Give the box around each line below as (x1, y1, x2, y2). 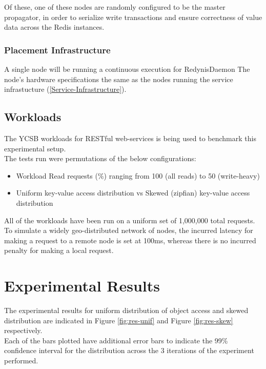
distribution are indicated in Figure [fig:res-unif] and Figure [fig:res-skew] (4, 315, 233, 325)
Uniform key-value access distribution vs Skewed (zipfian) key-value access (16, 187, 250, 198)
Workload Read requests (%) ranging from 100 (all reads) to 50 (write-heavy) (16, 170, 260, 181)
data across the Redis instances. (4, 22, 105, 32)
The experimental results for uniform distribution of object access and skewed (4, 305, 249, 316)
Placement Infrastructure (4, 43, 111, 56)
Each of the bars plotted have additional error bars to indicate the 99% (4, 335, 228, 345)
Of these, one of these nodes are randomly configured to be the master (4, 2, 226, 12)
